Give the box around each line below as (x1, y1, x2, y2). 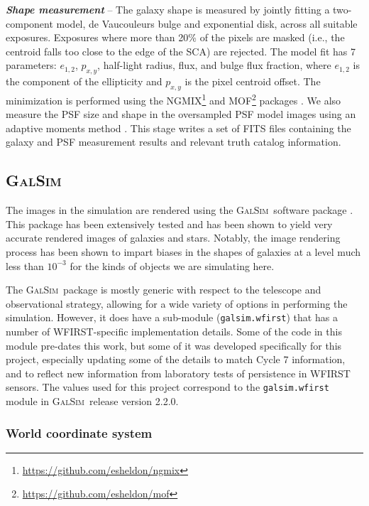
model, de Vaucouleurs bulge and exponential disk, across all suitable (56, 16, 358, 31)
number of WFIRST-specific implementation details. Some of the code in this (6, 324, 342, 339)
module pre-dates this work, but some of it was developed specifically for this (6, 338, 342, 352)
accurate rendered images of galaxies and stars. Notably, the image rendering (6, 230, 341, 245)
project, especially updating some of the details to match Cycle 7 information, (6, 352, 346, 367)
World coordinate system (6, 424, 153, 441)
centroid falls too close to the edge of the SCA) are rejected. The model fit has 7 (6, 43, 356, 58)
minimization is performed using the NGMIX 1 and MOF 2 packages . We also (6, 90, 341, 107)
